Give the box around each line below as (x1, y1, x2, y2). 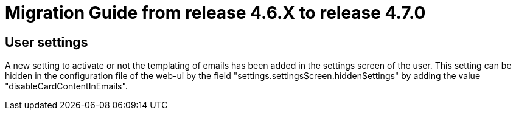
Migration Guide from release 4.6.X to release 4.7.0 (5, 2, 426, 23)
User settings (5, 34, 88, 50)
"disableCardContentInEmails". (5, 81, 128, 92)
